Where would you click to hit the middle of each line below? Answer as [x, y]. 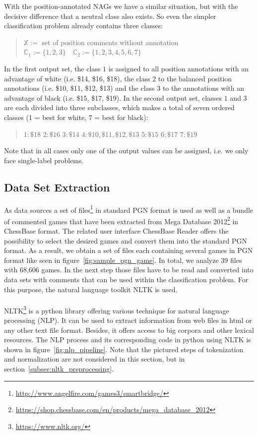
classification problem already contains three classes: [84, 26]
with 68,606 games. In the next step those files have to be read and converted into [129, 270]
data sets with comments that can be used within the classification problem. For [126, 279]
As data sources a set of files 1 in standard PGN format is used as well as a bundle [129, 209]
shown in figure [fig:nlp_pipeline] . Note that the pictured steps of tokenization [124, 349]
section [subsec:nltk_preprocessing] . [59, 368]
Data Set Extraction [57, 187]
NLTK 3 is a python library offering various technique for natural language [117, 310]
